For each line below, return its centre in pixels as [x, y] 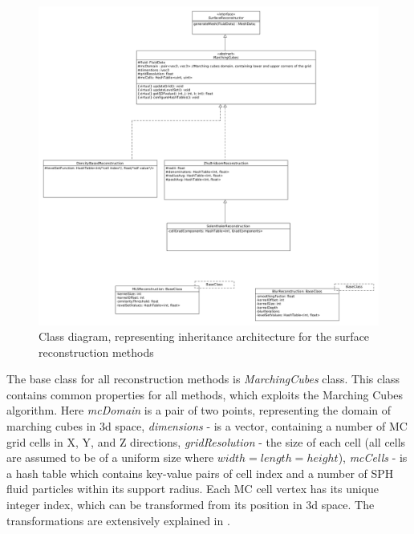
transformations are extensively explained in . [118, 520]
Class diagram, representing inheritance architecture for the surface [204, 336]
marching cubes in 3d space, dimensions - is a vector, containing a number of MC [207, 426]
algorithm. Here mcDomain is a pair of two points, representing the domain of [199, 410]
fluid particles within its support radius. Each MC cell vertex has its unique [193, 489]
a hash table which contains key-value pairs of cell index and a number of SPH [200, 473]
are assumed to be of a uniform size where [110, 457]
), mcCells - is [373, 457]
